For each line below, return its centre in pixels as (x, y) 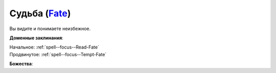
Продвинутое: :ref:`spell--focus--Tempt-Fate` (58, 54)
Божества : (21, 64)
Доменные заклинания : (36, 38)
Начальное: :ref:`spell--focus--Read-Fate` (54, 47)
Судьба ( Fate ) (40, 13)
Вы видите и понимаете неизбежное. (50, 29)
